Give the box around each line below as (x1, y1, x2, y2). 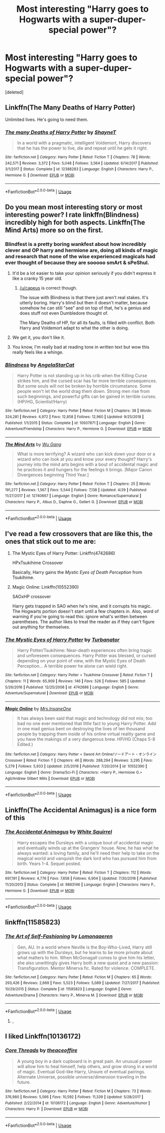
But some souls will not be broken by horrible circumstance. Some (17, 383, 152, 389)
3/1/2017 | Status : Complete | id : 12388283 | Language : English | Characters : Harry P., (5, 167, 154, 172)
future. (17, 1079, 31, 1085)
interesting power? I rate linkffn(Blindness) (5, 210, 139, 219)
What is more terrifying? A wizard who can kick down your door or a (17, 451, 156, 457)
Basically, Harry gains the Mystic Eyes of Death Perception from (12, 569, 142, 575)
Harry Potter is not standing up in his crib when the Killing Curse (17, 373, 147, 379)
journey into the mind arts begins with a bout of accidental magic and (17, 461, 158, 467)
